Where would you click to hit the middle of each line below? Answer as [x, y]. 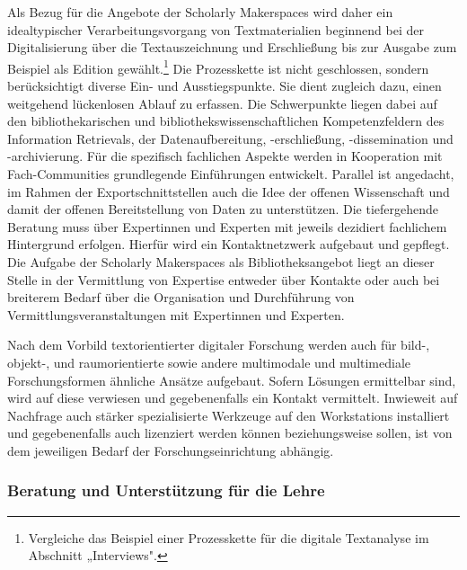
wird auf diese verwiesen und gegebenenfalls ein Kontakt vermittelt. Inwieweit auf [233, 398]
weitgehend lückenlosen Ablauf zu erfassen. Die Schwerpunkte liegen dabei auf [222, 103]
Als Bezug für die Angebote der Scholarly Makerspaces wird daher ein [200, 12]
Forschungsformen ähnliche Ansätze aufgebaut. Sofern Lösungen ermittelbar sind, [232, 380]
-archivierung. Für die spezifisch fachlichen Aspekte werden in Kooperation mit [225, 156]
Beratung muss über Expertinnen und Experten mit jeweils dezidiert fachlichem [227, 226]
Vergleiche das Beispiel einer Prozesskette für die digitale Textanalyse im [229, 537]
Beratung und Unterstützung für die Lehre [166, 490]
